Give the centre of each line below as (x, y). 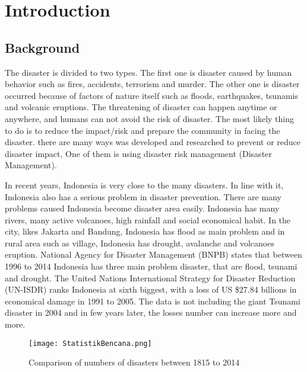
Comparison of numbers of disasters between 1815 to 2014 (134, 362)
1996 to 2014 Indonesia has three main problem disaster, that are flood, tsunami (151, 266)
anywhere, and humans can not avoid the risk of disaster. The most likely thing (150, 118)
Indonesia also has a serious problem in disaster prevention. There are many (143, 196)
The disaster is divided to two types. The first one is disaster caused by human (148, 72)
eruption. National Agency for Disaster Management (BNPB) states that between (153, 254)
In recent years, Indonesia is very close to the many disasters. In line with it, (144, 185)
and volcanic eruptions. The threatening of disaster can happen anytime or (141, 107)
